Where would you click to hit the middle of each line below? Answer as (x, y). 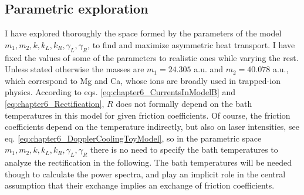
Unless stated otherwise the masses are (75, 69)
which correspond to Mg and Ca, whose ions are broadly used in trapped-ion (143, 80)
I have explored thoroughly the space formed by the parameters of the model (143, 33)
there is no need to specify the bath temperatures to (184, 149)
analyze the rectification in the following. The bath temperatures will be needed (148, 162)
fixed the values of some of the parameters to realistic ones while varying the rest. (152, 57)
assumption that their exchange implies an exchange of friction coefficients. (140, 185)
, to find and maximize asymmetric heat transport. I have (191, 44)
